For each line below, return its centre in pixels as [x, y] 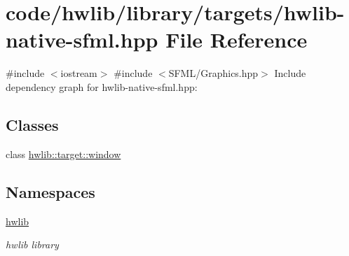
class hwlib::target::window [63, 154]
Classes [32, 124]
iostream [79, 73]
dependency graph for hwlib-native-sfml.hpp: [102, 86]
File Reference [237, 40]
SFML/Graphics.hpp [213, 73]
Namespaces [50, 191]
